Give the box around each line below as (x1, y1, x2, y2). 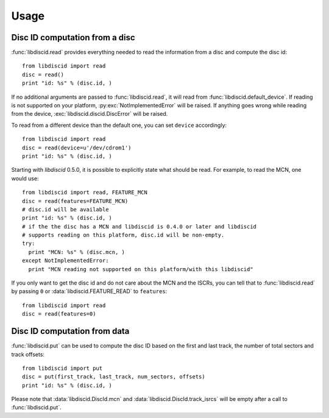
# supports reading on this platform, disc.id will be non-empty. (22, 232, 225, 239)
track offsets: (11, 350, 45, 358)
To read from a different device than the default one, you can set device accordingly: (11, 121, 227, 129)
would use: (11, 174, 39, 182)
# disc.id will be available (22, 206, 109, 213)
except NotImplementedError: (22, 257, 109, 264)
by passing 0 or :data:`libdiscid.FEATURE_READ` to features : (11, 288, 168, 295)
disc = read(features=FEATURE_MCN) (22, 197, 129, 204)
